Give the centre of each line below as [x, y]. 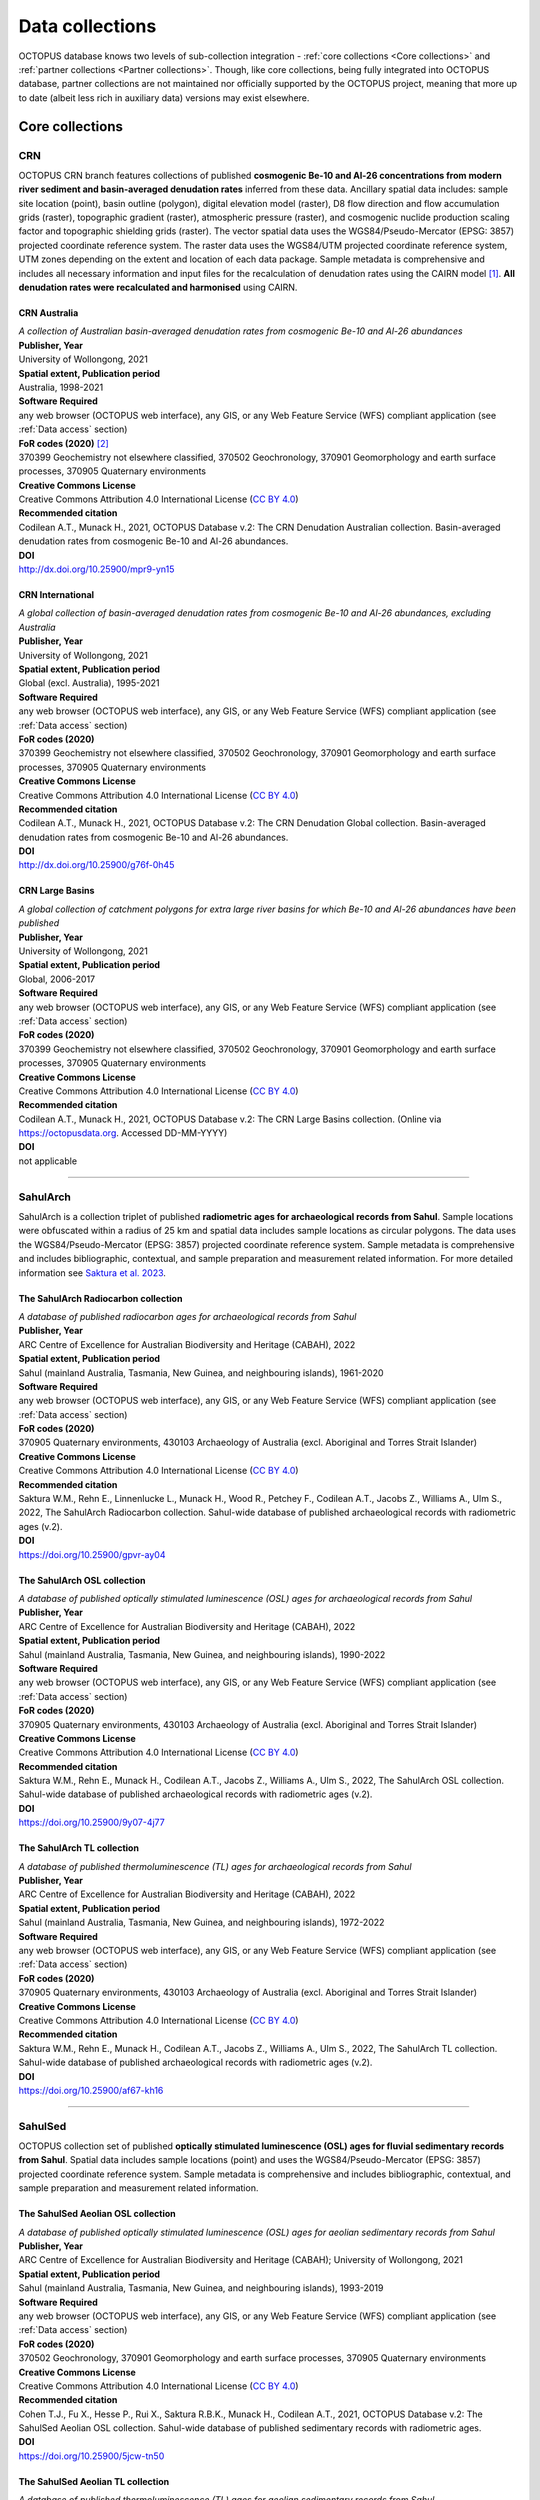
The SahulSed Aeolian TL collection [94, 2481]
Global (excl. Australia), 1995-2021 [89, 683]
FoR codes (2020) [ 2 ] [63, 443]
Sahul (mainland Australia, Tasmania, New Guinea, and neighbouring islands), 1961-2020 [201, 1372]
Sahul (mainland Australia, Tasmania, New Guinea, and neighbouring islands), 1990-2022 [202, 1654]
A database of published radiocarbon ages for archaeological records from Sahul [187, 1316]
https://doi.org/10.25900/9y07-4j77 [91, 1822]
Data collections [87, 26]
